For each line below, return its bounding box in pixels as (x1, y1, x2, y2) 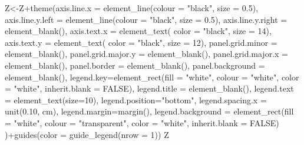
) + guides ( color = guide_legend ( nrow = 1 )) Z (5, 128, 169, 140)
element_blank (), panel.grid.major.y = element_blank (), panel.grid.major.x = (5, 48, 288, 60)
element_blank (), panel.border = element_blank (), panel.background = (5, 59, 265, 71)
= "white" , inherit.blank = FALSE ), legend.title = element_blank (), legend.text (5, 82, 294, 95)
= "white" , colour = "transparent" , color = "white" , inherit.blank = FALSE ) (5, 116, 279, 129)
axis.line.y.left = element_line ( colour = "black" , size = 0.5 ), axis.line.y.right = (5, 13, 288, 25)
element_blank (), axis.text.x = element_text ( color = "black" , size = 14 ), (5, 25, 272, 37)
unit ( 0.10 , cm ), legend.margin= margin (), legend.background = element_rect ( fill (5, 105, 294, 117)
